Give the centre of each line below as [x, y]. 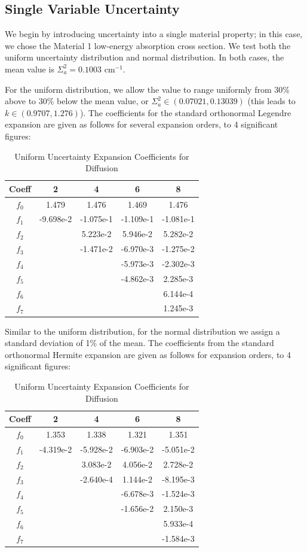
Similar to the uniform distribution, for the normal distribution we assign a [142, 331]
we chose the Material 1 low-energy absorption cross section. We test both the [148, 45]
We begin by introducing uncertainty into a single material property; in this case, [154, 34]
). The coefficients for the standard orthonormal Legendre [185, 112]
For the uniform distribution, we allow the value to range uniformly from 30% [147, 89]
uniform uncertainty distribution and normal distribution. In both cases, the [145, 57]
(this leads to [271, 101]
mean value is [30, 69]
